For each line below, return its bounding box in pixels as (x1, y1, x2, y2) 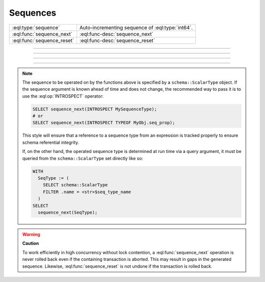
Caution (22, 240, 39, 246)
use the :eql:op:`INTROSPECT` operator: (22, 93, 104, 99)
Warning (22, 231, 40, 237)
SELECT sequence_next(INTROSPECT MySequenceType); (32, 106, 157, 112)
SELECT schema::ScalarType (43, 182, 108, 188)
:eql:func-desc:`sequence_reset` (79, 37, 155, 44)
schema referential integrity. (22, 139, 79, 145)
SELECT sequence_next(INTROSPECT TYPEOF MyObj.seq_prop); (32, 120, 175, 126)
